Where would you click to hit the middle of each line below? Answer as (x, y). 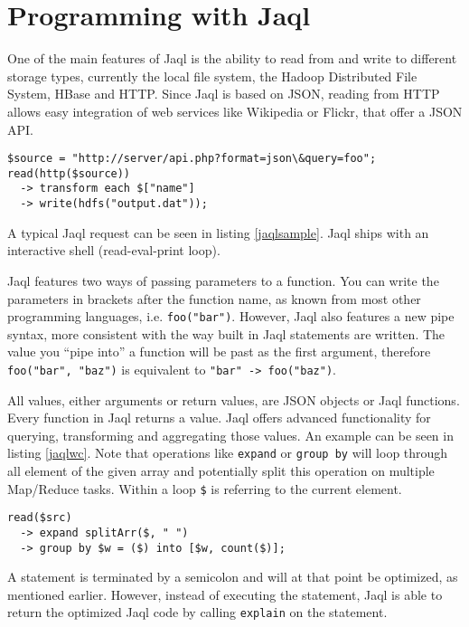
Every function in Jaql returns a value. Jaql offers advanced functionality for (219, 418)
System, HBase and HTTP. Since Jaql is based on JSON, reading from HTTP (224, 94)
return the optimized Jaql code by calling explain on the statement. (197, 612)
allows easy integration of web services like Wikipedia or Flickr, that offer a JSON (235, 111)
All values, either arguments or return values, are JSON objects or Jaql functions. (234, 399)
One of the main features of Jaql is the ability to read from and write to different (232, 58)
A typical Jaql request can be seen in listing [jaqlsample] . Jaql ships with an (218, 232)
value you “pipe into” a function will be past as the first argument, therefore (219, 351)
